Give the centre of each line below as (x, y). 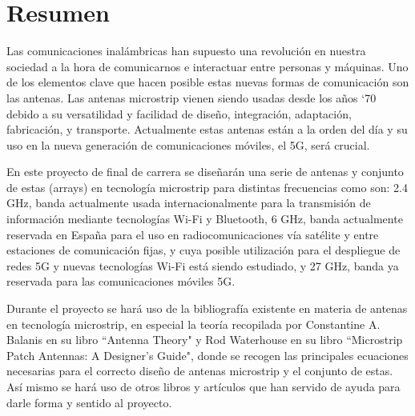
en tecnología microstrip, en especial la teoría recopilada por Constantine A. (193, 324)
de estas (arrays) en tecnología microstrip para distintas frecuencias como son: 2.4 (207, 187)
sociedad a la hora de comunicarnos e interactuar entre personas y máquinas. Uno (207, 66)
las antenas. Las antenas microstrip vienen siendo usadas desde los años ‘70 (191, 97)
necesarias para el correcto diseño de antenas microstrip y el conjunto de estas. (200, 371)
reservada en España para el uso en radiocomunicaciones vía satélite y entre (193, 234)
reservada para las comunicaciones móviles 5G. (121, 281)
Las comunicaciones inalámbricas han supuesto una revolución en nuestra (186, 51)
